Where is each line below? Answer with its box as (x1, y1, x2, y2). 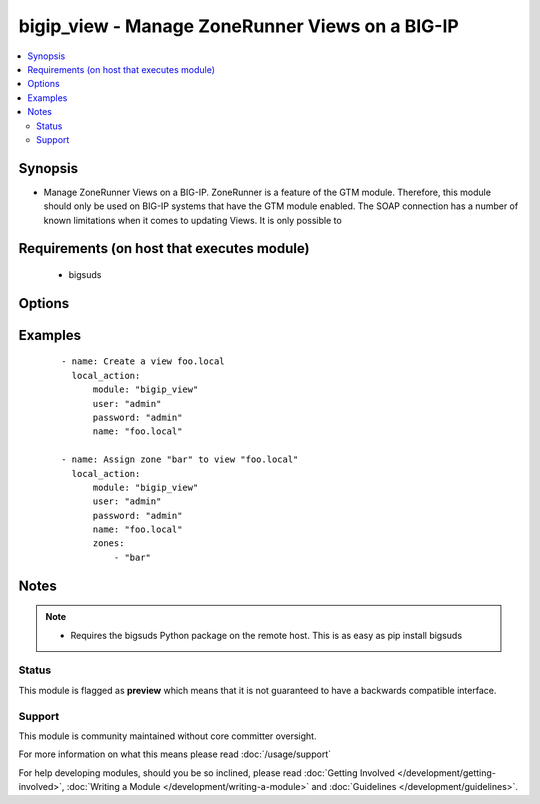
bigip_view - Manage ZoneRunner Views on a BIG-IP (18, 15, 459, 37)
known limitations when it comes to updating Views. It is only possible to (43, 214, 342, 226)
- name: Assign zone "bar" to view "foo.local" (61, 454, 299, 465)
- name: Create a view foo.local (61, 356, 225, 367)
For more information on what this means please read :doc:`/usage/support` (18, 748, 332, 760)
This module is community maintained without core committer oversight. (18, 730, 317, 742)
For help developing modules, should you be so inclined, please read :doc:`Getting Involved (18, 766, 395, 779)
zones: (92, 538, 125, 549)
